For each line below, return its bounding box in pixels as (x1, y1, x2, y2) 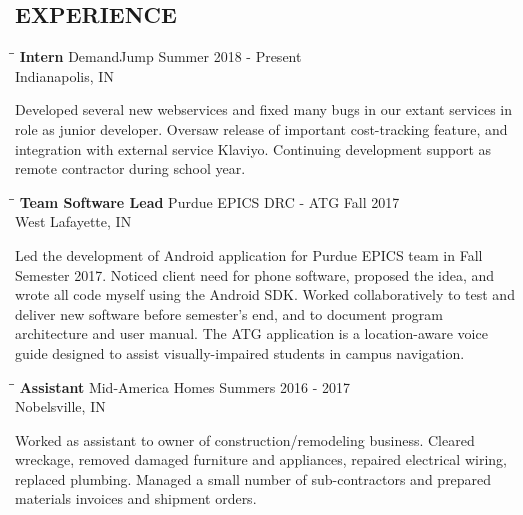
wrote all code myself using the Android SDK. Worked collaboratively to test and (15, 284, 515, 305)
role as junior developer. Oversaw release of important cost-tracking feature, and (15, 118, 508, 139)
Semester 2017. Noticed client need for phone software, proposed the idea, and (15, 264, 495, 285)
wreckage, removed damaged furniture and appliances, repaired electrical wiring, (15, 449, 507, 470)
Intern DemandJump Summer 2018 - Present (19, 46, 302, 67)
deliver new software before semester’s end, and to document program (15, 303, 443, 324)
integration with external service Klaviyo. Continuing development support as (15, 138, 492, 159)
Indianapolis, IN (15, 65, 114, 86)
